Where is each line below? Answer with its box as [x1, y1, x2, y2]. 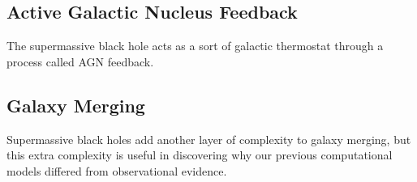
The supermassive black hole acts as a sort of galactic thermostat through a [6, 37, 384, 54]
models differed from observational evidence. [6, 162, 227, 179]
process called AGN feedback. [6, 53, 154, 70]
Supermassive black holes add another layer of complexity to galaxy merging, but [6, 130, 411, 147]
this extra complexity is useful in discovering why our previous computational [6, 146, 393, 163]
